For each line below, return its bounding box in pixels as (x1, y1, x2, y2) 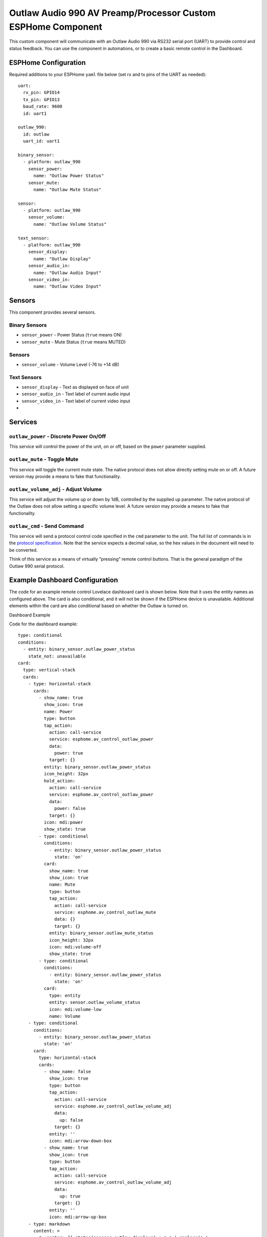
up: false (59, 1117, 84, 1123)
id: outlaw (23, 131, 49, 137)
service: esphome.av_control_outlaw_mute (54, 909, 156, 915)
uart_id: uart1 (23, 139, 60, 144)
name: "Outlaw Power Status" (33, 173, 104, 179)
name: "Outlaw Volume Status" (33, 221, 107, 227)
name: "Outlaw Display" (33, 256, 91, 262)
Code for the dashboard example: (9, 621, 78, 627)
